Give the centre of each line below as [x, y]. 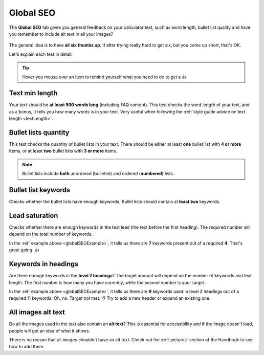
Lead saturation [33, 215]
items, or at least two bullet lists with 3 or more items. [63, 151]
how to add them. [27, 347]
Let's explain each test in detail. [41, 54]
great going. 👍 [24, 250]
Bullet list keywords [40, 190]
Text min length [33, 93]
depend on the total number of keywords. [51, 234]
